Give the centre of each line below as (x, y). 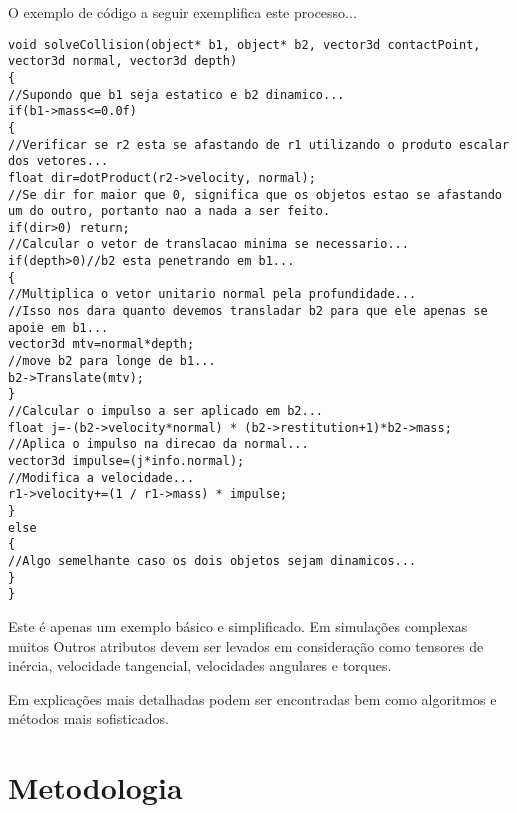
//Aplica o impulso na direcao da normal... (158, 444)
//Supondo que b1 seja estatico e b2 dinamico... (176, 94)
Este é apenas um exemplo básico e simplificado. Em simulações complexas (238, 625)
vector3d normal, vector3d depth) (123, 61)
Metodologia (95, 787)
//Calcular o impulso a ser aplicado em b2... (165, 411)
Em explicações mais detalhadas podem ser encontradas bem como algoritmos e (252, 698)
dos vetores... (58, 161)
